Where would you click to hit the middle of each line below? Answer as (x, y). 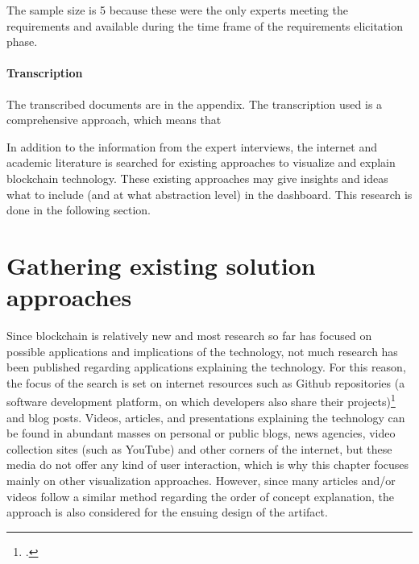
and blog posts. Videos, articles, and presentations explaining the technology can (206, 417)
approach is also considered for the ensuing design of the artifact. (167, 512)
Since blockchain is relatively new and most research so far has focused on (189, 336)
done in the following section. (79, 210)
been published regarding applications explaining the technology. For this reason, (206, 367)
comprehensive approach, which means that (114, 120)
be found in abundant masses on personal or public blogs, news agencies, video (201, 433)
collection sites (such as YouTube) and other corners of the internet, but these (199, 448)
